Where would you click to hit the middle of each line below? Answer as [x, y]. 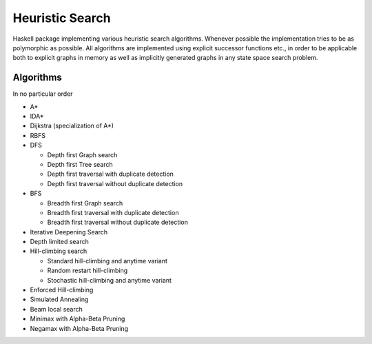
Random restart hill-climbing [87, 271]
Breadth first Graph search [85, 203]
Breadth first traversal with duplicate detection [113, 212]
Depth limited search [60, 242]
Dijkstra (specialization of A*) [72, 126]
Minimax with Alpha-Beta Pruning [77, 319]
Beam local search [56, 309]
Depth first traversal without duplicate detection [115, 183]
